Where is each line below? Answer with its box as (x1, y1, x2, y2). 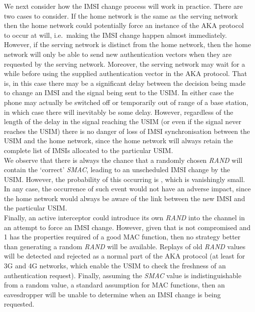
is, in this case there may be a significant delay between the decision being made (4, 78, 246, 88)
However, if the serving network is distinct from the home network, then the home (4, 39, 251, 50)
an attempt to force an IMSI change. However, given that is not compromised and (4, 222, 251, 232)
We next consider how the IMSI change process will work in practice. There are (4, 1, 243, 11)
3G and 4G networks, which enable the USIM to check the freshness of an (4, 260, 226, 271)
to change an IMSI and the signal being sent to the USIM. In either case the (4, 87, 234, 98)
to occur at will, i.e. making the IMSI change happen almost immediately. (4, 29, 227, 40)
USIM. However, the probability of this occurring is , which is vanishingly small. (4, 174, 245, 184)
